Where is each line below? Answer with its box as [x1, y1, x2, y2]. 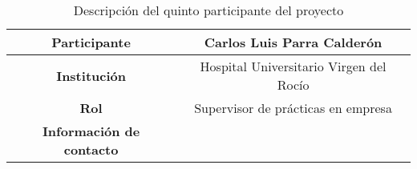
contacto [63, 140, 119, 159]
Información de [42, 122, 140, 140]
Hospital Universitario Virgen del [200, 57, 387, 75]
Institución [56, 66, 126, 85]
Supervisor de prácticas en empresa [194, 99, 392, 117]
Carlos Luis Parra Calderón [204, 33, 383, 51]
